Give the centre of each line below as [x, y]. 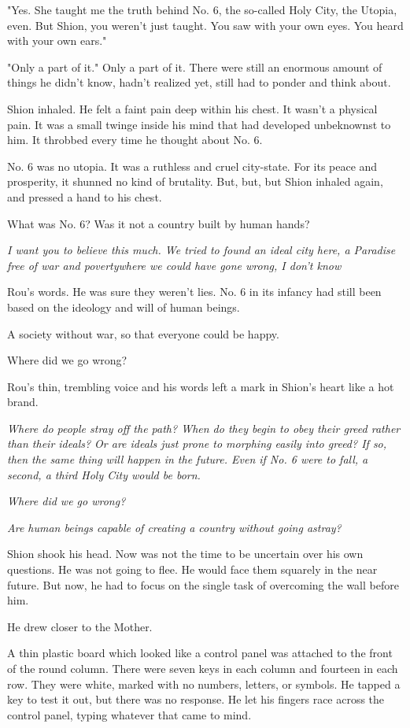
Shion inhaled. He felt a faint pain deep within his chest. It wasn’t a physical [192, 108]
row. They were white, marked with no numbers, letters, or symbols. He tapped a [204, 684]
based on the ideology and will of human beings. [124, 307]
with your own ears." [57, 41]
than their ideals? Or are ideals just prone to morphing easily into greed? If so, [197, 443]
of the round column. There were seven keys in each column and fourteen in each [203, 668]
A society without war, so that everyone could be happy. [143, 333]
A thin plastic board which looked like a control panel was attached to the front [200, 653]
